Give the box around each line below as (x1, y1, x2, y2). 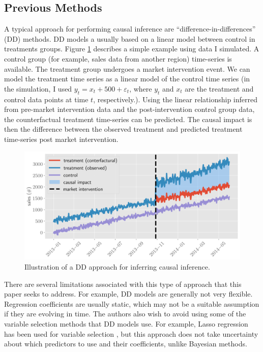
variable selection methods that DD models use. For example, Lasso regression (4, 318, 248, 329)
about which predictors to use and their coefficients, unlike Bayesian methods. (4, 338, 247, 349)
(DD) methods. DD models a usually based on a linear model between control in (4, 33, 255, 44)
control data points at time (4, 94, 89, 104)
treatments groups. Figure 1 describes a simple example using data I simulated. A (4, 43, 259, 54)
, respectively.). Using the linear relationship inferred (93, 94, 257, 104)
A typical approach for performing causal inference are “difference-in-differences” (4, 23, 256, 34)
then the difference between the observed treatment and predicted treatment (4, 124, 243, 134)
